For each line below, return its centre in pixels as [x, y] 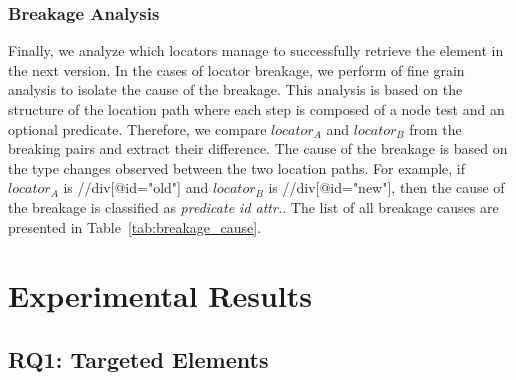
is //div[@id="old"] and [136, 187]
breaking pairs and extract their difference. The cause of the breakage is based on [258, 148]
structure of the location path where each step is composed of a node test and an [256, 109]
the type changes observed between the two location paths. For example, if [237, 167]
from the [435, 128]
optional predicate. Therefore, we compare [137, 128]
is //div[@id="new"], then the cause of [386, 187]
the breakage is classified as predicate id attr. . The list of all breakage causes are [253, 206]
